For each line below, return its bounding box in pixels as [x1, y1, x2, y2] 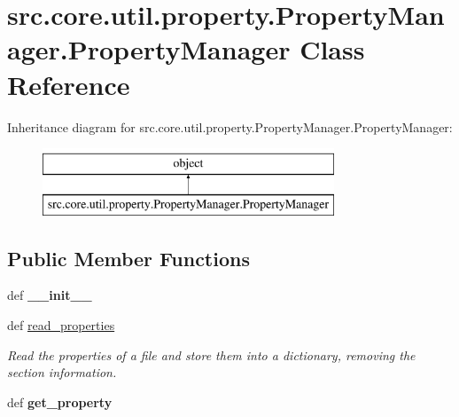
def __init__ [7, 286, 92, 304]
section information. [7, 363, 117, 382]
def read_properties [7, 316, 115, 334]
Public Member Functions [7, 244, 250, 271]
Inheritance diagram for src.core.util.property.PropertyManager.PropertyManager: [7, 117, 453, 136]
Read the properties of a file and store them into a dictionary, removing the [7, 345, 416, 364]
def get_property [7, 392, 113, 411]
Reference [7, 66, 130, 102]
